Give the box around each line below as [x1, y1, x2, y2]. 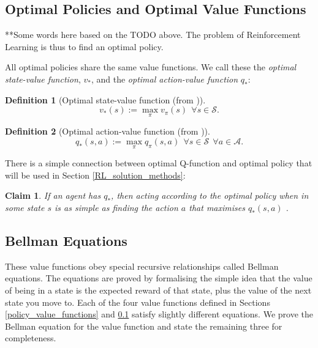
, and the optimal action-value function [91, 72, 238, 85]
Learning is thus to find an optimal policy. [5, 40, 164, 53]
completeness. [5, 331, 56, 344]
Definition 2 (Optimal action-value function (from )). [5, 125, 210, 138]
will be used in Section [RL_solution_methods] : [5, 168, 186, 181]
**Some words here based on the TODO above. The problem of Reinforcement [5, 28, 301, 41]
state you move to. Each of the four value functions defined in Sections [5, 295, 270, 308]
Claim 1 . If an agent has [5, 189, 101, 202]
